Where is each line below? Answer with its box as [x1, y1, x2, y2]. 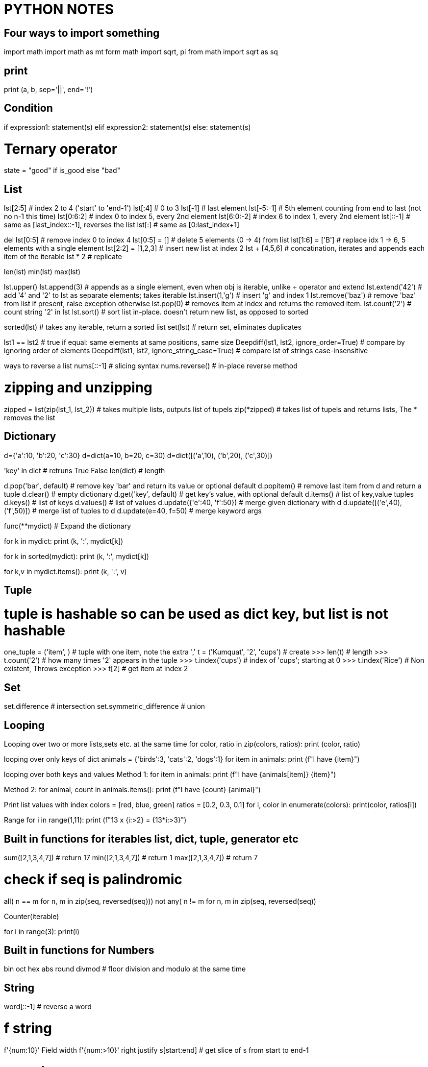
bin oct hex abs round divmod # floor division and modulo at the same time [4, 965, 246, 973]
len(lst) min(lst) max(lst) [4, 267, 81, 276]
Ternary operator [4, 140, 118, 157]
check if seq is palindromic [4, 871, 182, 888]
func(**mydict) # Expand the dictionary [4, 521, 131, 530]
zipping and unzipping [4, 379, 152, 396]
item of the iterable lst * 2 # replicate [4, 252, 122, 261]
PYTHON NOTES [4, 1, 114, 18]
